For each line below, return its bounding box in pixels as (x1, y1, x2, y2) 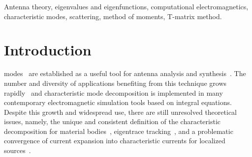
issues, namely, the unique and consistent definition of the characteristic (4, 116, 220, 127)
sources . (4, 145, 31, 156)
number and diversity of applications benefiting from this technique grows (4, 78, 227, 88)
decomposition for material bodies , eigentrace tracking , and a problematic (4, 126, 233, 136)
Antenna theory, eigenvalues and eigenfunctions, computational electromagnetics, (4, 1, 249, 11)
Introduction (4, 40, 92, 60)
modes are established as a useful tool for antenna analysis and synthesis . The (4, 68, 246, 78)
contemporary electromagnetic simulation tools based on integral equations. (4, 97, 232, 107)
